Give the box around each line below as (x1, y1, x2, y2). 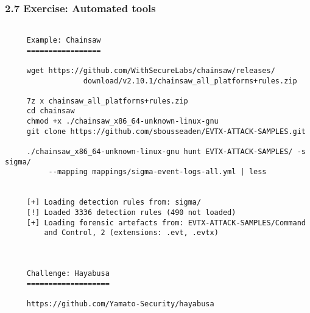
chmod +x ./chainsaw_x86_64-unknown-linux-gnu (26, 117, 219, 126)
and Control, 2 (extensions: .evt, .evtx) (44, 228, 219, 237)
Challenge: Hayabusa (26, 269, 110, 278)
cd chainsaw (26, 107, 75, 116)
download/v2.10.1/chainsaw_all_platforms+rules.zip (83, 76, 297, 85)
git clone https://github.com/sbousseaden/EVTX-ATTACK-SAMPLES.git (26, 127, 306, 136)
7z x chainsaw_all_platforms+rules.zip (26, 96, 188, 105)
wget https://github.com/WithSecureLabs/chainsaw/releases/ (26, 66, 275, 75)
